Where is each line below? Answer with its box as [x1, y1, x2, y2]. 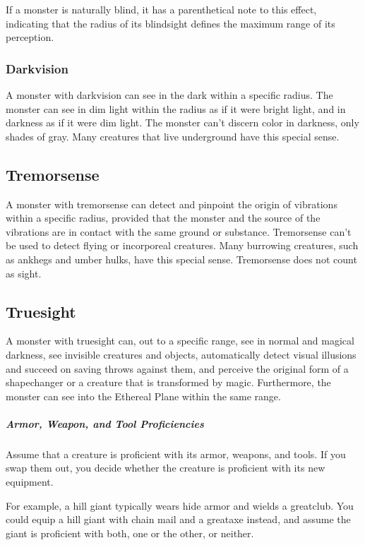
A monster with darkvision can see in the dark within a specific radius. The [6, 88, 333, 102]
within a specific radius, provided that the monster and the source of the [6, 210, 321, 225]
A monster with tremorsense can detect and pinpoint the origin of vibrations [6, 196, 337, 211]
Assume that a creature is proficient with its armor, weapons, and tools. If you [6, 446, 346, 461]
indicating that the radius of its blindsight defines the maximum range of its [6, 16, 335, 30]
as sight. [6, 265, 42, 280]
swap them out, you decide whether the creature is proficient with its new [6, 460, 325, 475]
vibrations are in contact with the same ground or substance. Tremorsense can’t [6, 224, 352, 239]
